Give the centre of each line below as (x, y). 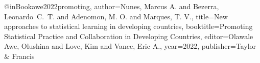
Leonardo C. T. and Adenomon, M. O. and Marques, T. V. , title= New (116, 16)
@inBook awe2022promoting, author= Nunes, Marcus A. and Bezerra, (112, 6)
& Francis (19, 56)
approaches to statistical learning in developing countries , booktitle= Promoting (128, 26)
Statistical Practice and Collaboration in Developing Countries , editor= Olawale (129, 36)
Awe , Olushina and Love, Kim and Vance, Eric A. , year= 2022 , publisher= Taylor (130, 46)
